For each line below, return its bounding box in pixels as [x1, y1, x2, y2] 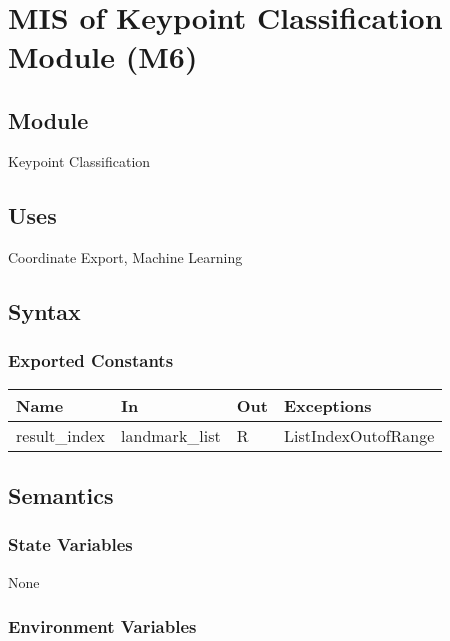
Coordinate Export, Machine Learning [8, 247, 243, 268]
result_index [16, 423, 106, 447]
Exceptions [283, 393, 372, 417]
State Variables [8, 532, 133, 557]
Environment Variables [8, 614, 197, 639]
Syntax [8, 296, 81, 327]
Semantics [8, 480, 114, 511]
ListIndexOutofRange [283, 423, 435, 447]
